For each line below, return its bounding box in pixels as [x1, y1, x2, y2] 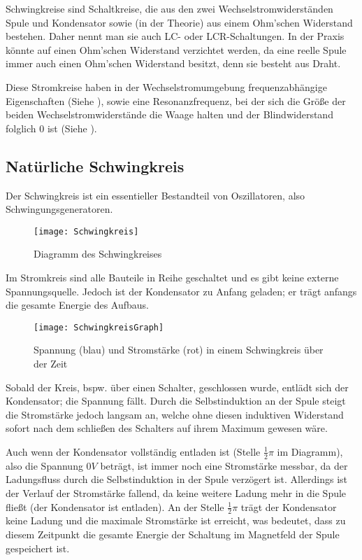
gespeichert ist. [6, 540, 70, 555]
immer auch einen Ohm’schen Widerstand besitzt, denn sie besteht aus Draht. [6, 56, 341, 71]
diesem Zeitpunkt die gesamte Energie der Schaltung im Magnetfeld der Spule [6, 527, 340, 542]
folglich [6, 120, 36, 135]
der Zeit [34, 356, 68, 371]
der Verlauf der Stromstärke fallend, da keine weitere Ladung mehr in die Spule [6, 486, 347, 500]
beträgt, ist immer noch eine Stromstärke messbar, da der [100, 458, 348, 472]
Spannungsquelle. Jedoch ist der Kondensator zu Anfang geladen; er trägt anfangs [6, 283, 357, 298]
